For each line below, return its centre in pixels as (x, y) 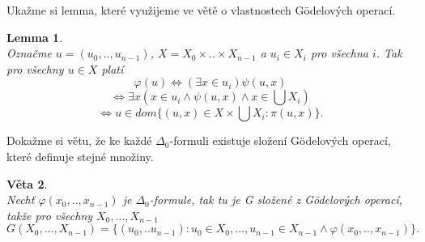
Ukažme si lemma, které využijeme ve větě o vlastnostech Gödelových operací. (201, 10)
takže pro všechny (50, 215)
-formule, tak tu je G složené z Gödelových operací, (276, 200)
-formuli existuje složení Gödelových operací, (280, 140)
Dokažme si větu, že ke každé (79, 140)
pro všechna (339, 53)
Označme (29, 53)
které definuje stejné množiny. (80, 156)
